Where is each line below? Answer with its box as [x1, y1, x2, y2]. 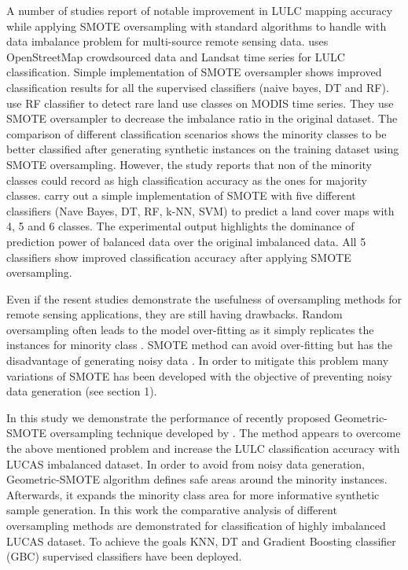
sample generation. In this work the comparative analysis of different [6, 502, 337, 518]
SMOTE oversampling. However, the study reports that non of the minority [6, 156, 372, 172]
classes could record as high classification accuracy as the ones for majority [6, 171, 367, 188]
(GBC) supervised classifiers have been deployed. [6, 548, 242, 564]
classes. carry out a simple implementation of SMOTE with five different [6, 187, 356, 204]
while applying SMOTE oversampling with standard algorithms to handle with [6, 17, 387, 34]
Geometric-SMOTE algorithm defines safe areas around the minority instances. [6, 471, 388, 487]
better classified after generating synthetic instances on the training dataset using [6, 141, 399, 157]
